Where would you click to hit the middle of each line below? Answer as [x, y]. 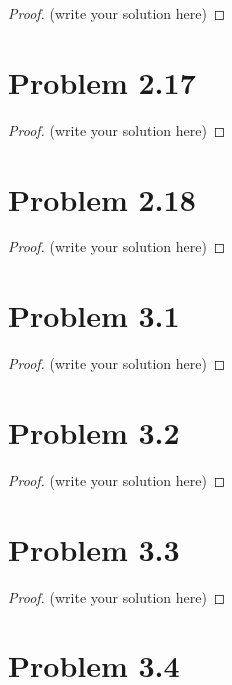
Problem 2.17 [102, 81]
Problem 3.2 [94, 431]
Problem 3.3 [94, 548]
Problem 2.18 [102, 198]
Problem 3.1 [94, 315]
